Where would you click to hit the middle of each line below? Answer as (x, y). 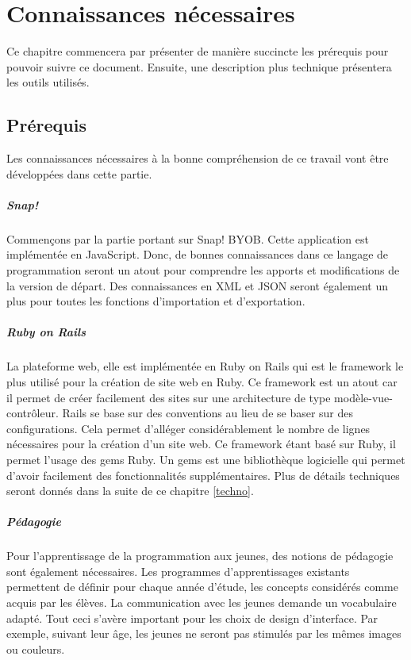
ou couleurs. (36, 648)
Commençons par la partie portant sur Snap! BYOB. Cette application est (188, 238)
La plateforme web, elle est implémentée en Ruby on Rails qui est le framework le (205, 366)
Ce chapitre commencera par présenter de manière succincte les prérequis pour (198, 51)
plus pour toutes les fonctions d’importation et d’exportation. (156, 301)
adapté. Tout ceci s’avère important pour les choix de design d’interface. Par (192, 618)
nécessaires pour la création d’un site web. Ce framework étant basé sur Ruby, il (201, 444)
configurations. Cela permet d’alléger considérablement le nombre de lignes (188, 428)
